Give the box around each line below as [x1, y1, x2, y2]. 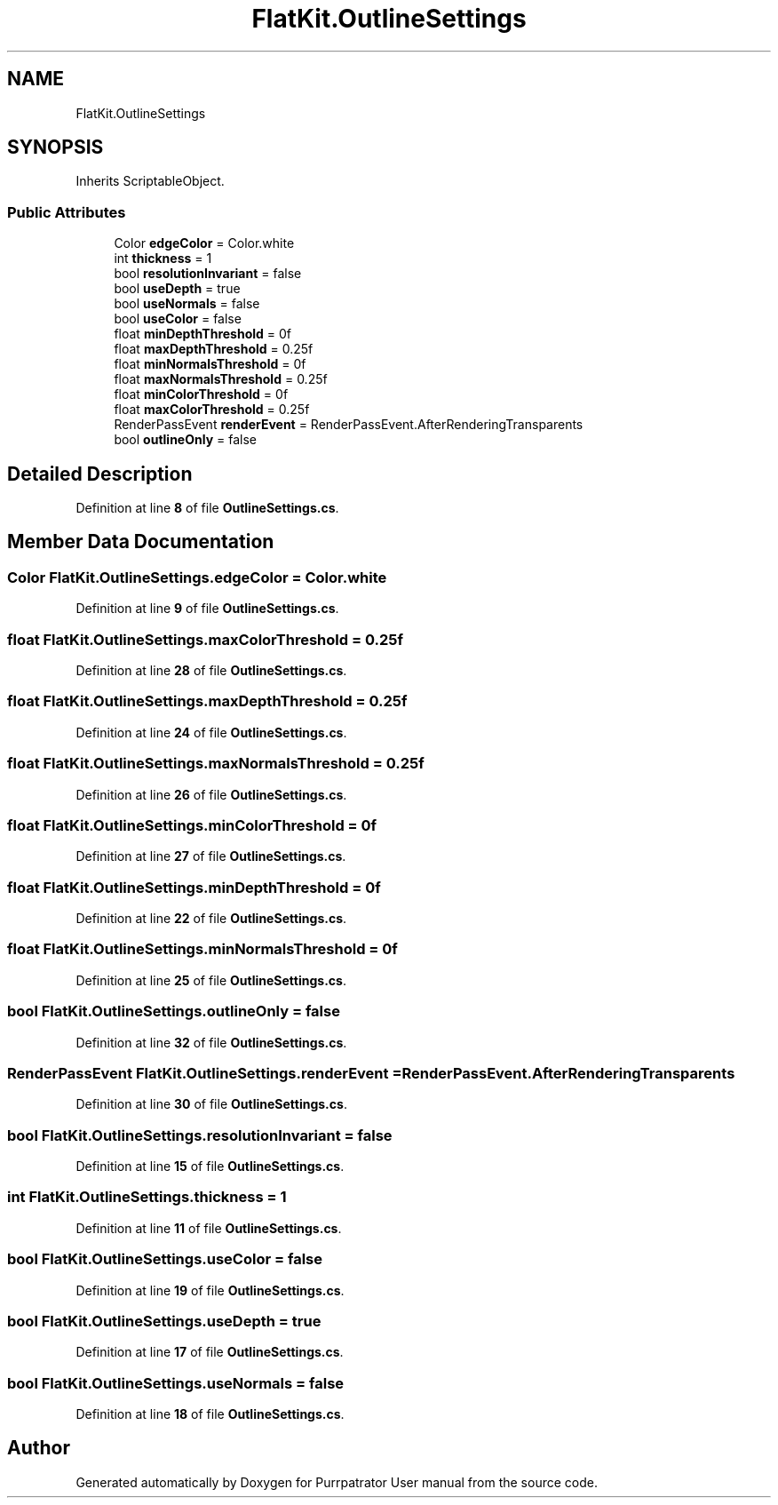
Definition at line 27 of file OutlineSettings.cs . [75, 848, 346, 864]
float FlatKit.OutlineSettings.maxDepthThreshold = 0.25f [7, 692, 408, 711]
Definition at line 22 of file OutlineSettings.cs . [75, 911, 347, 926]
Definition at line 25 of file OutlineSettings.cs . [75, 972, 346, 988]
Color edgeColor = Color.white [114, 235, 295, 251]
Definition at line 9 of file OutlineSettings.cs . [75, 601, 339, 617]
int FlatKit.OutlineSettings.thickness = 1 [7, 1188, 287, 1206]
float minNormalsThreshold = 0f [114, 356, 306, 372]
